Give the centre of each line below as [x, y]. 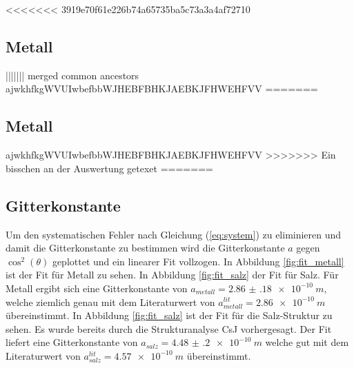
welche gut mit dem [307, 342]
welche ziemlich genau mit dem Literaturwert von [110, 301]
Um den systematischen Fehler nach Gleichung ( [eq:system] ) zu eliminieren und [174, 234]
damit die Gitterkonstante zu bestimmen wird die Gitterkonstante [145, 248]
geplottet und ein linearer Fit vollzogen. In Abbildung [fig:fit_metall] [198, 261]
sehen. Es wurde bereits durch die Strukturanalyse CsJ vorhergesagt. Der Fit [169, 328]
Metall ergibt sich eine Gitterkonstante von [97, 288]
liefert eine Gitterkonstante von [72, 342]
